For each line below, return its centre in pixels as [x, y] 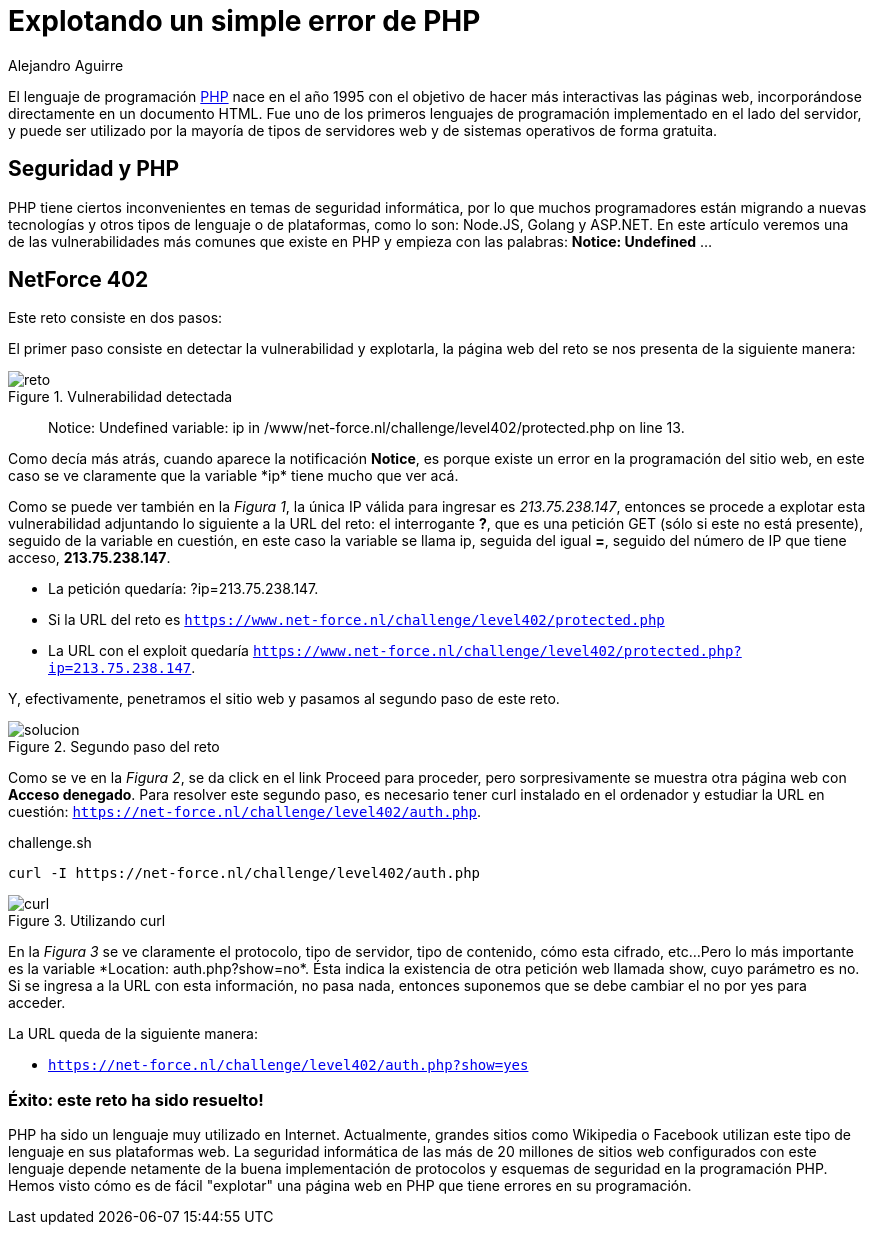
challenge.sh [50, 843]
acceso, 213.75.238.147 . [89, 558]
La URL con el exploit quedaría [148, 651]
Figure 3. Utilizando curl [87, 921]
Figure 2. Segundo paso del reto [114, 747]
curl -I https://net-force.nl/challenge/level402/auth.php [244, 873]
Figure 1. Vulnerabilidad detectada [120, 397]
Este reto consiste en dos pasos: [115, 318]
